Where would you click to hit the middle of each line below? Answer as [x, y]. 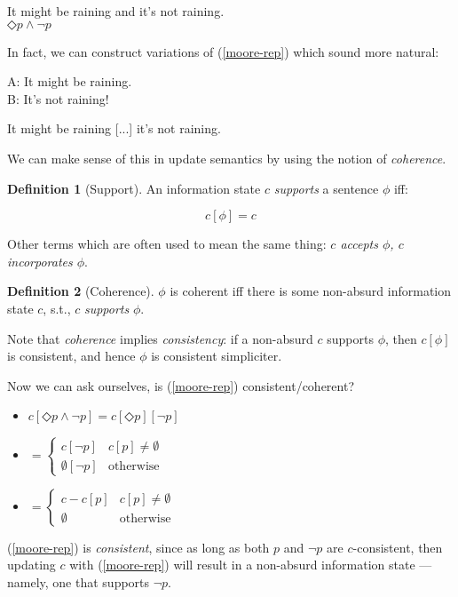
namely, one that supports [79, 582]
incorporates [40, 261]
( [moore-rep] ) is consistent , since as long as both [138, 547]
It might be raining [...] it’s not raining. [114, 128]
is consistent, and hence [71, 356]
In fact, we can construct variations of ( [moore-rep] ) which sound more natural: [223, 51]
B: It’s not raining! [58, 98]
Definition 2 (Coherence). [81, 291]
